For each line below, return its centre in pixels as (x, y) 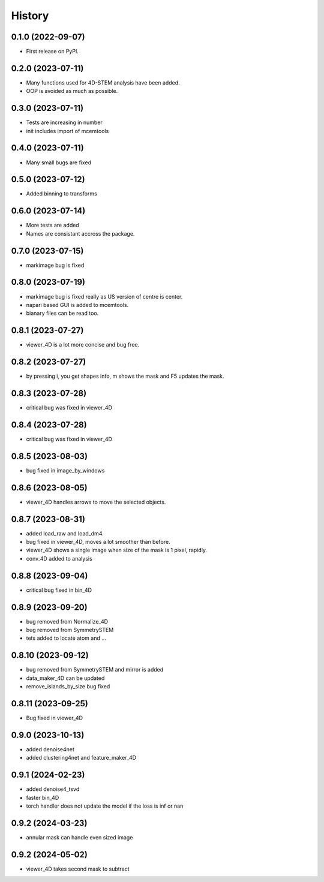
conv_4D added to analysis (59, 558)
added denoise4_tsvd (53, 789)
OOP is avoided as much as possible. (72, 91)
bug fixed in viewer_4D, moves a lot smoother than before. (98, 542)
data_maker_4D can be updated (65, 678)
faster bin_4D (43, 797)
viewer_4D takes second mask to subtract (78, 869)
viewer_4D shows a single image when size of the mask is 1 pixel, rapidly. (116, 550)
